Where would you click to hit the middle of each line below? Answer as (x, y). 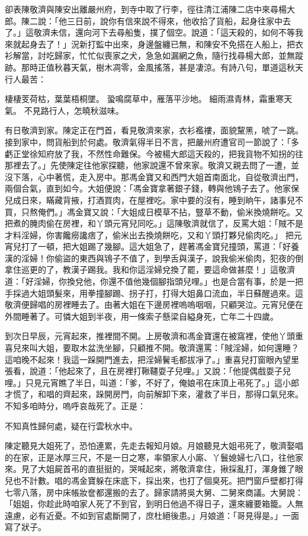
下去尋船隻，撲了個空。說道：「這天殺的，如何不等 (197, 32)
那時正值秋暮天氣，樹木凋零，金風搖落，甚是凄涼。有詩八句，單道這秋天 (162, 67)
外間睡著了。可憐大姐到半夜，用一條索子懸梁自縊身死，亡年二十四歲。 (142, 316)
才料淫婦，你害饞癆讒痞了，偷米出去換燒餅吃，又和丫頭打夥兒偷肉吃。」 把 (149, 234)
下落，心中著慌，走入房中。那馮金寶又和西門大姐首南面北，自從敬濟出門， (158, 176)
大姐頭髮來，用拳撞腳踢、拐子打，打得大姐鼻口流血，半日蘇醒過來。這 (166, 293)
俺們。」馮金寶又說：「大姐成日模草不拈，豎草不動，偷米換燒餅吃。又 (170, 211)
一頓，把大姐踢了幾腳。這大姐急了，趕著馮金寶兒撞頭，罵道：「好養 (168, 246)
